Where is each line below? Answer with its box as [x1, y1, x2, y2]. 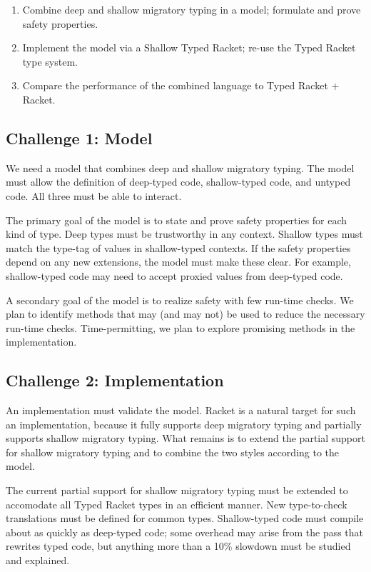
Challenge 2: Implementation [6, 369, 224, 391]
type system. [22, 54, 78, 69]
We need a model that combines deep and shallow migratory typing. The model [6, 160, 355, 175]
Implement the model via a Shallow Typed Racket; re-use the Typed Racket [22, 40, 356, 55]
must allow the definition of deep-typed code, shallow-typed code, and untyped [6, 174, 351, 189]
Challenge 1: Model [6, 126, 153, 149]
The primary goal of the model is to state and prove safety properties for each [6, 212, 347, 227]
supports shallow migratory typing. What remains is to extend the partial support [6, 431, 365, 446]
